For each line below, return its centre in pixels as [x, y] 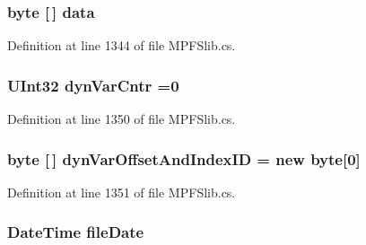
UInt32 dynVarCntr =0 [93, 85]
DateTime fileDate [76, 232]
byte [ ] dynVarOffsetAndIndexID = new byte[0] [184, 158]
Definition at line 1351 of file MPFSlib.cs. [122, 192]
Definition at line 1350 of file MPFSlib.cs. [122, 119]
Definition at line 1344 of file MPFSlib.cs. [122, 45]
